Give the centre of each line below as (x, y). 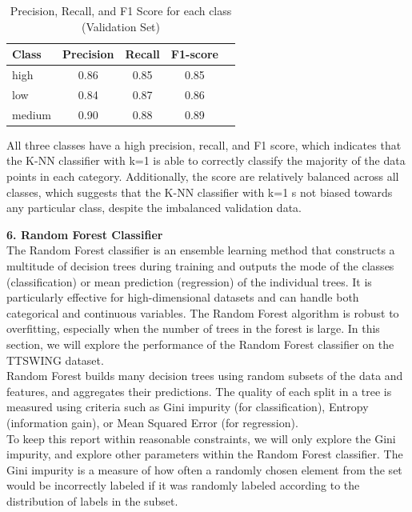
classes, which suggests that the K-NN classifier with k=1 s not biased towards (200, 192)
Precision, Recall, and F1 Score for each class (121, 10)
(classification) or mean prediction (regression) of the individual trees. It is (189, 281)
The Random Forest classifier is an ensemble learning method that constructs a (201, 250)
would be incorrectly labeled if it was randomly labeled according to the (183, 485)
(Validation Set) (120, 26)
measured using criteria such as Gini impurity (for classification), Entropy (188, 407)
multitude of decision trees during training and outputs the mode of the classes (200, 265)
